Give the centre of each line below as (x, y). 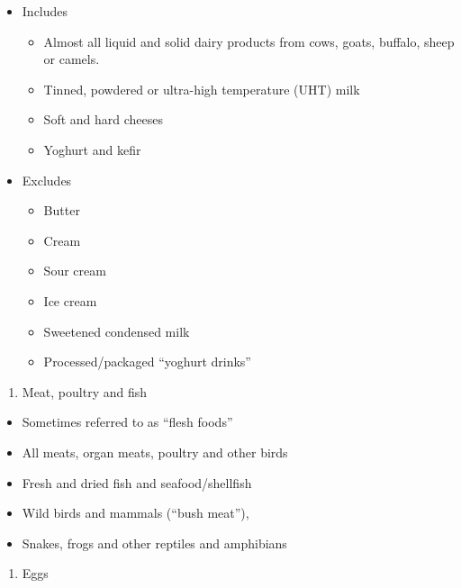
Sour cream (75, 271)
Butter (62, 210)
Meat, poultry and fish (85, 391)
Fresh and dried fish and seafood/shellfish (137, 482)
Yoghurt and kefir (92, 149)
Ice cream (70, 300)
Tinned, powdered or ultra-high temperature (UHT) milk (202, 89)
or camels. (72, 59)
